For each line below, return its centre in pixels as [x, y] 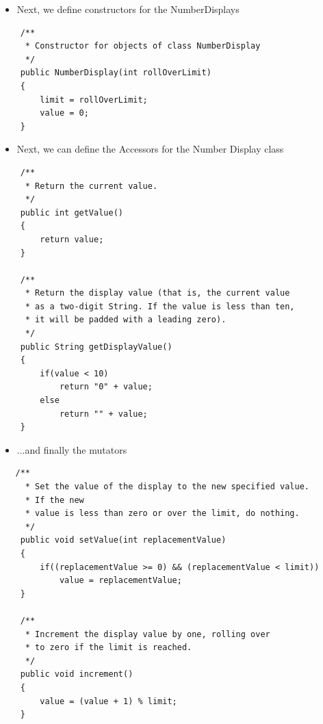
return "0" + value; [106, 387]
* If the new [54, 500]
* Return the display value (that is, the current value [157, 293]
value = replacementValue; [120, 581]
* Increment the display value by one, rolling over [147, 634]
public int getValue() [72, 212]
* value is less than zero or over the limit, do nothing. [162, 514]
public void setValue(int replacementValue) [123, 540]
